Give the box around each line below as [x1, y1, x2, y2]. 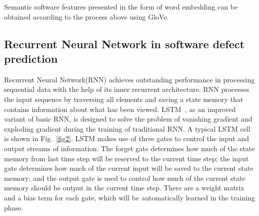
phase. [4, 202, 24, 212]
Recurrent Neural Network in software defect [4, 36, 245, 51]
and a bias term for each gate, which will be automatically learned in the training [4, 192, 255, 202]
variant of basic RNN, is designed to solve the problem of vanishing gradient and [4, 114, 252, 124]
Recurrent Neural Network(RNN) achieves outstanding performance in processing [4, 74, 255, 84]
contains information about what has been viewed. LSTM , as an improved [4, 103, 236, 114]
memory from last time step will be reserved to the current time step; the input [4, 153, 249, 163]
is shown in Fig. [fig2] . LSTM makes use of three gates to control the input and [4, 133, 249, 144]
